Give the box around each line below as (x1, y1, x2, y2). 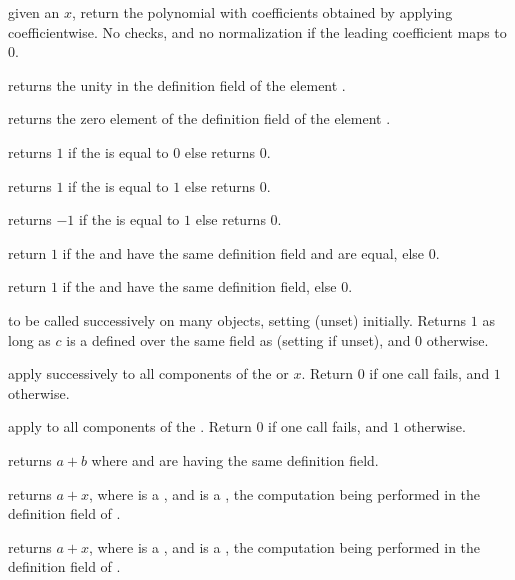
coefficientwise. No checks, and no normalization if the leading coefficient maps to (8, 21, 507, 42)
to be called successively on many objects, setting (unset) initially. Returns (8, 309, 467, 330)
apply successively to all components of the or (8, 363, 289, 384)
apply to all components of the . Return (8, 416, 252, 437)
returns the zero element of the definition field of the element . (8, 108, 391, 129)
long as (8, 329, 51, 350)
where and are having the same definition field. (91, 449, 379, 470)
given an (8, 2, 60, 22)
